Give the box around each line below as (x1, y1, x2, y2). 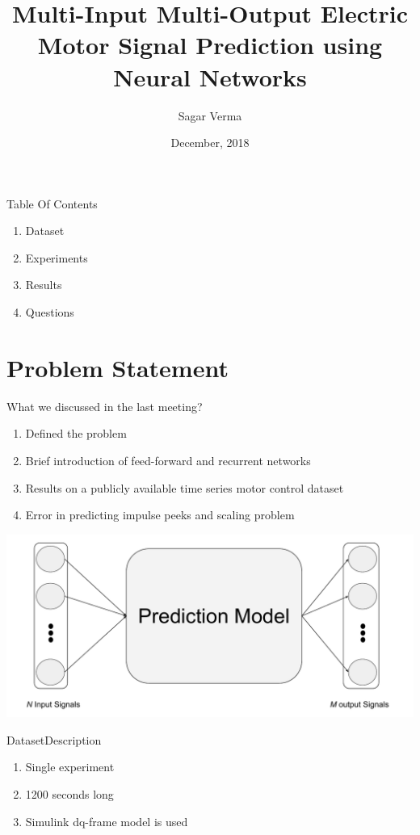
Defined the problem (25, 425, 127, 442)
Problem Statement (6, 350, 229, 384)
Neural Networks (113, 60, 307, 93)
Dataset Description (6, 731, 102, 748)
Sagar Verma (178, 107, 242, 124)
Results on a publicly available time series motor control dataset (25, 479, 344, 496)
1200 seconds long (25, 785, 114, 802)
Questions (25, 304, 74, 321)
